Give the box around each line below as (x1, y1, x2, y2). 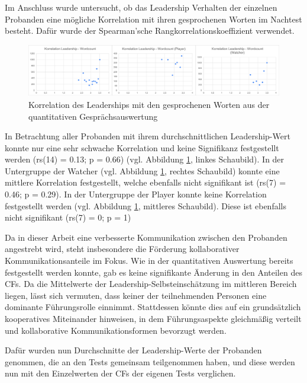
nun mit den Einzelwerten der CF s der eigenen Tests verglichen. (5, 367, 236, 379)
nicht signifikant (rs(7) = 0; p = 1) (5, 211, 131, 224)
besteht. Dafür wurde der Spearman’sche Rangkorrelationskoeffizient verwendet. (5, 24, 295, 37)
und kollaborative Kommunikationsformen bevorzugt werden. (5, 324, 227, 336)
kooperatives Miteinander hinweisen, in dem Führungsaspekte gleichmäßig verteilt (5, 312, 302, 324)
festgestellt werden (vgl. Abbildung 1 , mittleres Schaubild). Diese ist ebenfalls (5, 199, 286, 212)
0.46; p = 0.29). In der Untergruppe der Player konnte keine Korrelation (5, 188, 267, 200)
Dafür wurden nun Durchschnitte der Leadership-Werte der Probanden (5, 344, 262, 356)
